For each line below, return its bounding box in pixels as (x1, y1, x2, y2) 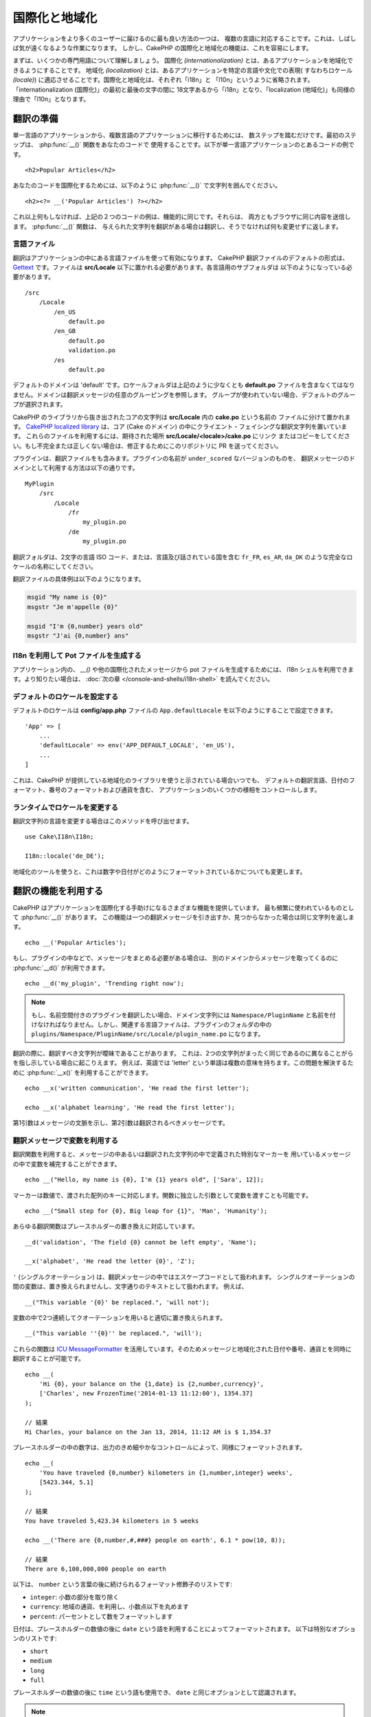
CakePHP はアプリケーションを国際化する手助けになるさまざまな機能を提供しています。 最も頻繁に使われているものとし (12, 903, 355, 911)
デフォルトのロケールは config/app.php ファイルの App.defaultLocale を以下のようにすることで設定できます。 (12, 706, 337, 714)
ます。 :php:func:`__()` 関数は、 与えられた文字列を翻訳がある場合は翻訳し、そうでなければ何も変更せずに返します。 (12, 222, 343, 230)
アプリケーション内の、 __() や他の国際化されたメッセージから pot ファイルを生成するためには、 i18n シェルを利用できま (12, 665, 354, 673)
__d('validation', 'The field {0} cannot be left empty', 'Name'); (25, 1238, 257, 1246)
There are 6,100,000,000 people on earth (25, 1565, 166, 1573)
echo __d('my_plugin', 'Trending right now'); (25, 979, 185, 987)
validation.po (68, 347, 116, 354)
